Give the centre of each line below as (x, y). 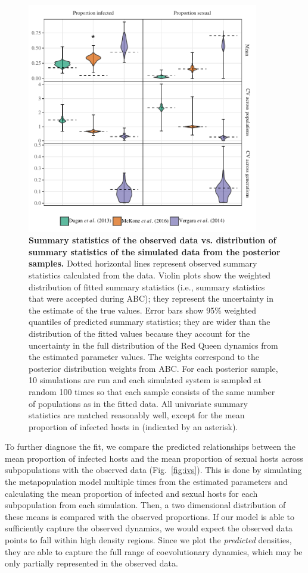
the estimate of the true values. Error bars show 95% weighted (143, 310)
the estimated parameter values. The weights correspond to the (144, 357)
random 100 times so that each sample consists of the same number (152, 391)
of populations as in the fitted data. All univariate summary (138, 403)
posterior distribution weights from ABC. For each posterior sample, (153, 368)
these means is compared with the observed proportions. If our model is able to (150, 516)
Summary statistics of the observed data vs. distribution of (153, 240)
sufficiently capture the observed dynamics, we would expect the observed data (149, 528)
